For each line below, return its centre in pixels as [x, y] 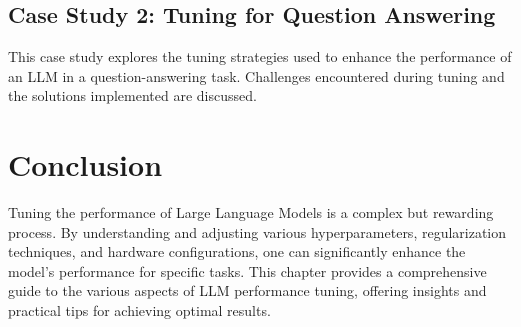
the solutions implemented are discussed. [132, 95]
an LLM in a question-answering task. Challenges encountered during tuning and [256, 75]
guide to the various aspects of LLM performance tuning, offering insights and [247, 290]
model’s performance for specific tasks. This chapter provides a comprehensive [247, 270]
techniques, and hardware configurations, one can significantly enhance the [237, 251]
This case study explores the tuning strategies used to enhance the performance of [260, 56]
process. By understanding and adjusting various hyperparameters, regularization [257, 231]
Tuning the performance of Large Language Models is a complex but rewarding [251, 212]
